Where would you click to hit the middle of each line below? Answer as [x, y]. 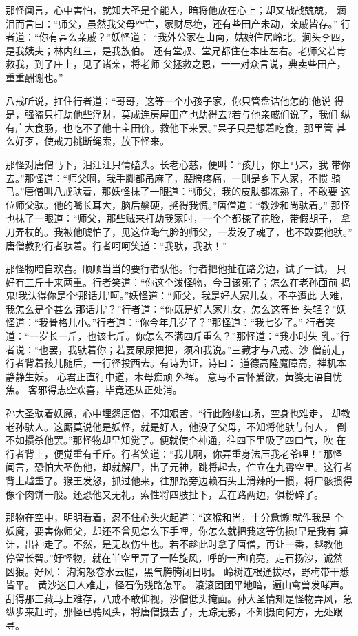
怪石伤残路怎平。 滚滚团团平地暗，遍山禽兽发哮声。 [232, 585]
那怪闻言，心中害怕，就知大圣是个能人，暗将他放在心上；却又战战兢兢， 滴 [176, 10]
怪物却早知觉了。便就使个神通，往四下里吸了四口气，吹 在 [214, 440]
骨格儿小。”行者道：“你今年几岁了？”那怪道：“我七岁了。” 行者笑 [192, 322]
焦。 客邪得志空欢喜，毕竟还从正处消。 [94, 390]
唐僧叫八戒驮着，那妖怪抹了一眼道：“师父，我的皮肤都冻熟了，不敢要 [181, 191]
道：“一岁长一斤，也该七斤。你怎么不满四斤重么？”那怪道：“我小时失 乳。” [173, 336]
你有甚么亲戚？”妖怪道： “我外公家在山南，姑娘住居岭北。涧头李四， [194, 37]
